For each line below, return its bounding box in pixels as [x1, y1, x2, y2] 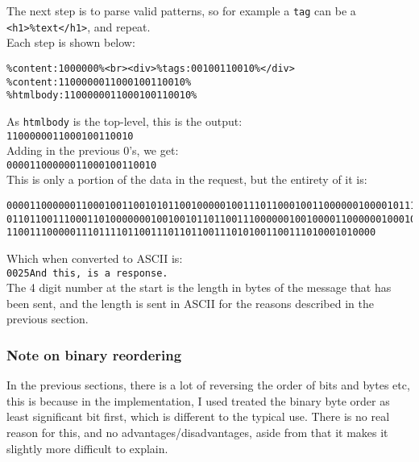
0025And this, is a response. [6, 267, 168, 279]
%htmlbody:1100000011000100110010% [6, 89, 197, 102]
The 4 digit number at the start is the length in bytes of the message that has [6, 279, 392, 296]
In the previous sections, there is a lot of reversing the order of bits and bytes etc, [6, 377, 410, 393]
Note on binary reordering [6, 344, 182, 364]
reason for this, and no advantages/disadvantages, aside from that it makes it [6, 424, 388, 441]
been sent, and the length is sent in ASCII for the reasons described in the [6, 294, 374, 311]
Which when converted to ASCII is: [6, 250, 183, 266]
